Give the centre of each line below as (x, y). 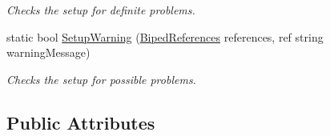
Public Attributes (81, 122)
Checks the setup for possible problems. (101, 79)
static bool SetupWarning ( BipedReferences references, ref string (165, 36)
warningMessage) (48, 52)
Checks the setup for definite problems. (101, 10)
